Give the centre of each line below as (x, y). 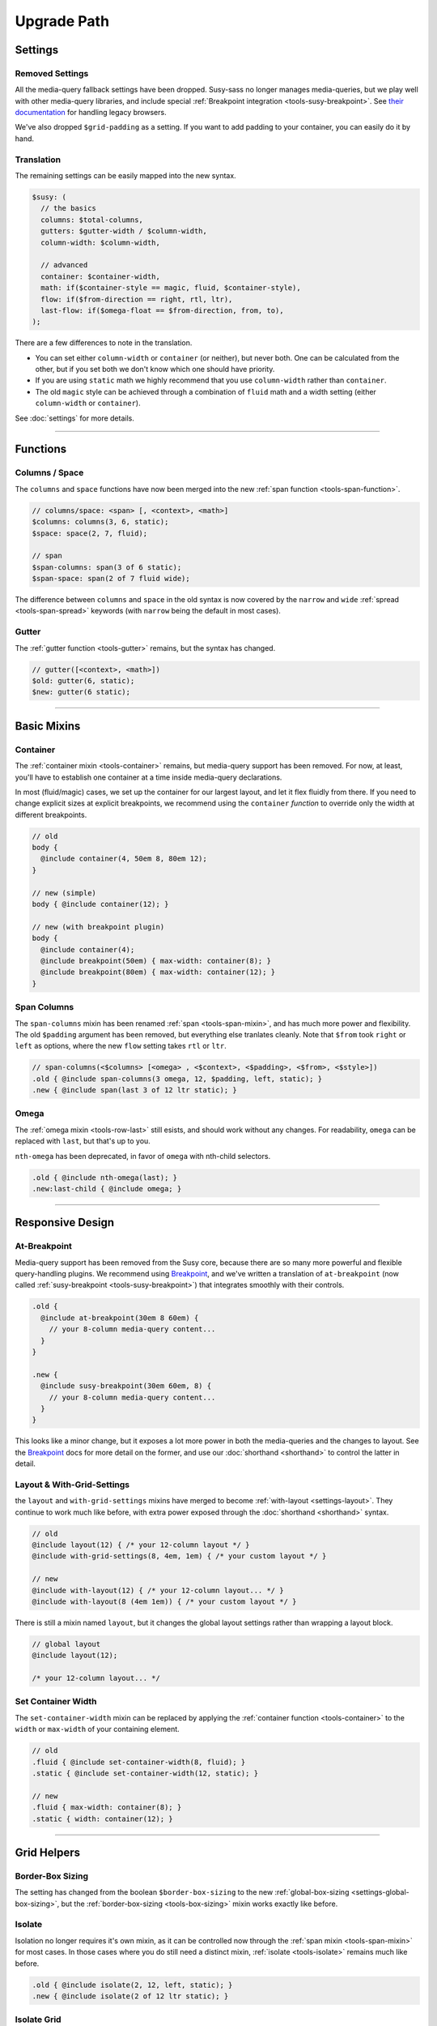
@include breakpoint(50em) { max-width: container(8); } (156, 961)
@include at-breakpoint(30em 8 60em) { (120, 1318)
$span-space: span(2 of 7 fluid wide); (111, 579)
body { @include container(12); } (100, 904)
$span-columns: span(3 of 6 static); (107, 567)
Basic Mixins (48, 726)
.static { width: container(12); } (102, 1819)
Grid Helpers (48, 1852)
